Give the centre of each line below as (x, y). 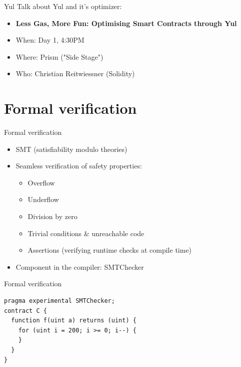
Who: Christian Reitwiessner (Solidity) (75, 73)
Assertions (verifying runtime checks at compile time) (110, 250)
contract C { (25, 311)
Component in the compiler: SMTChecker (80, 266)
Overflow (41, 182)
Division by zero (52, 216)
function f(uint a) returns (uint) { (74, 321)
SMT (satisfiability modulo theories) (71, 149)
